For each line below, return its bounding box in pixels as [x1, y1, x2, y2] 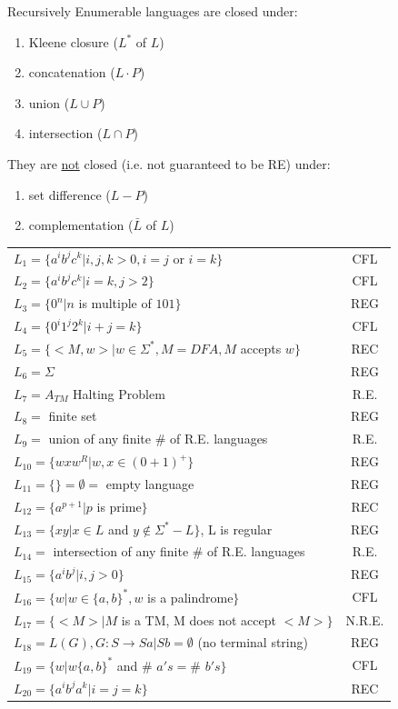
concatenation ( [28, 63, 115, 82]
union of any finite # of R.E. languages [48, 429, 268, 448]
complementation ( [28, 215, 134, 235]
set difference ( [28, 185, 111, 204]
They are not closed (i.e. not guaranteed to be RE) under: [7, 154, 331, 173]
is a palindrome [147, 587, 234, 606]
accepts [240, 338, 282, 357]
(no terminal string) [197, 633, 308, 652]
